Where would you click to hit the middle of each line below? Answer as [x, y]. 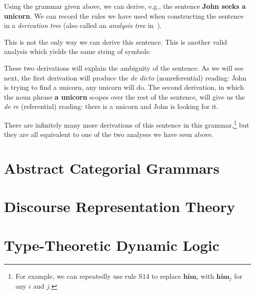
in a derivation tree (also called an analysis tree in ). [83, 25]
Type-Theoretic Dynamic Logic [112, 245]
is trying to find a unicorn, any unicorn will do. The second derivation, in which [124, 87]
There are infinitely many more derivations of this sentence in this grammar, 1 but [127, 124]
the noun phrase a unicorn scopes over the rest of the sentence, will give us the [125, 96]
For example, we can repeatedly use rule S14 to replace [98, 276]
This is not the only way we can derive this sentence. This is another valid [116, 41]
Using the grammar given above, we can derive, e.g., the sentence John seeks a [125, 6]
